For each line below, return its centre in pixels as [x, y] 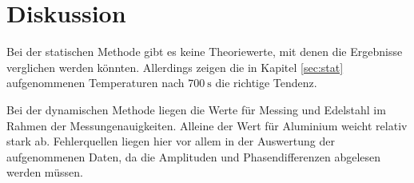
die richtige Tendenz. [266, 83]
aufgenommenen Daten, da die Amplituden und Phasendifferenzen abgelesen [194, 156]
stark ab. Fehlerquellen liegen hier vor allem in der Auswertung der [171, 141]
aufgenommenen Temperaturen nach [96, 83]
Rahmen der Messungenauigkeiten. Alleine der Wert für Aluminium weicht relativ [207, 125]
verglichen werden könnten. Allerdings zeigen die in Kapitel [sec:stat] [175, 67]
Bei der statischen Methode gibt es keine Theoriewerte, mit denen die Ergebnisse [205, 52]
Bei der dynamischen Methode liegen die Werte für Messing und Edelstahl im [196, 109]
